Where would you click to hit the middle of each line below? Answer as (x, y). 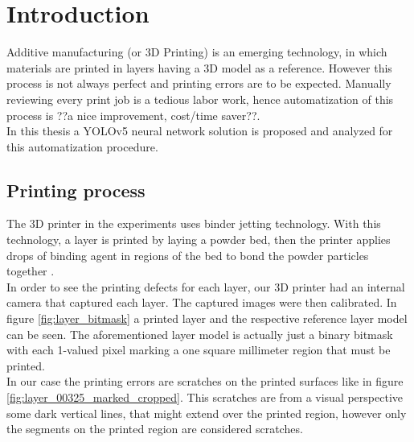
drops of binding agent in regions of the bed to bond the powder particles (188, 255)
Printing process (76, 190)
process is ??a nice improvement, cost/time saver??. (133, 115)
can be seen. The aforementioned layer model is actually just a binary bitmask (200, 334)
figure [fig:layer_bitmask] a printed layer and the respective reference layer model (207, 318)
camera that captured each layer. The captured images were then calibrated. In (202, 302)
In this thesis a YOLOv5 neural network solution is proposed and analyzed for (200, 131)
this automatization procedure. (82, 146)
